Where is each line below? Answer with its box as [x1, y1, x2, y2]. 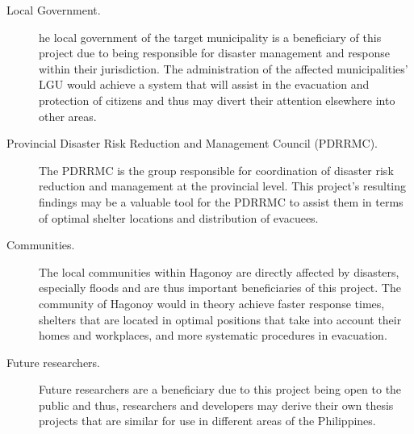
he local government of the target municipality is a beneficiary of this [39, 28, 382, 45]
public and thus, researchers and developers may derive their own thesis [39, 396, 394, 413]
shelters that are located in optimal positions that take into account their [39, 311, 402, 328]
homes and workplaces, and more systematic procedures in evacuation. [39, 327, 387, 344]
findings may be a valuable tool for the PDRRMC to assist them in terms [39, 193, 404, 210]
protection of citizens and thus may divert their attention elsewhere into [39, 91, 395, 108]
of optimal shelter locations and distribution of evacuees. [39, 209, 319, 226]
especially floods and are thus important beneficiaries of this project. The [39, 279, 401, 296]
